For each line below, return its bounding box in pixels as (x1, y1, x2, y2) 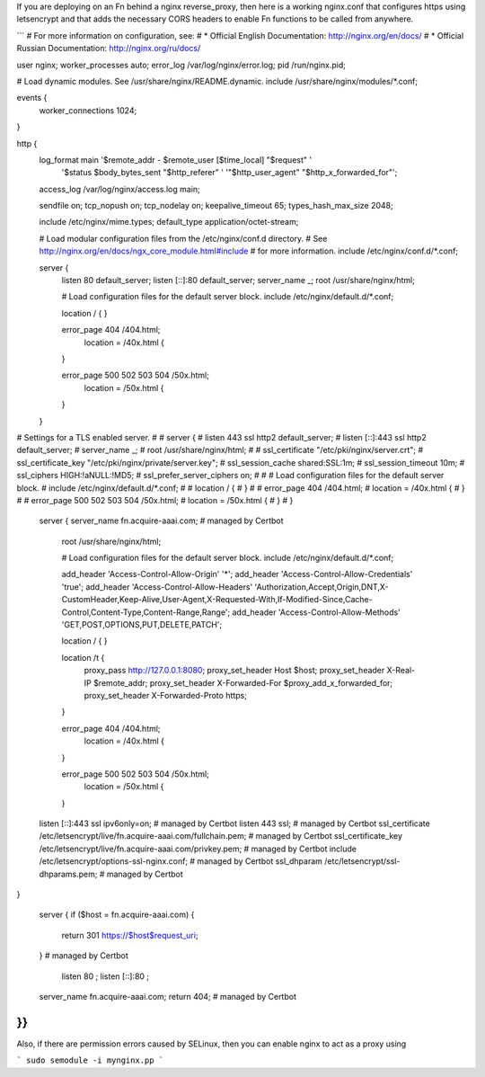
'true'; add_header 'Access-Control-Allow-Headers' (61, 581, 253, 592)
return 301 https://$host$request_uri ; (61, 930, 198, 940)
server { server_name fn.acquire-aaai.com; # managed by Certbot (39, 515, 284, 526)
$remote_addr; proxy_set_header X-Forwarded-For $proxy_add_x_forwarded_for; (93, 677, 393, 688)
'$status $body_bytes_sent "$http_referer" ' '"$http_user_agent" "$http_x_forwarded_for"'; (61, 167, 398, 178)
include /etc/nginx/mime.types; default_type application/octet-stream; (39, 217, 299, 227)
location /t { (61, 652, 105, 663)
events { (16, 93, 48, 103)
